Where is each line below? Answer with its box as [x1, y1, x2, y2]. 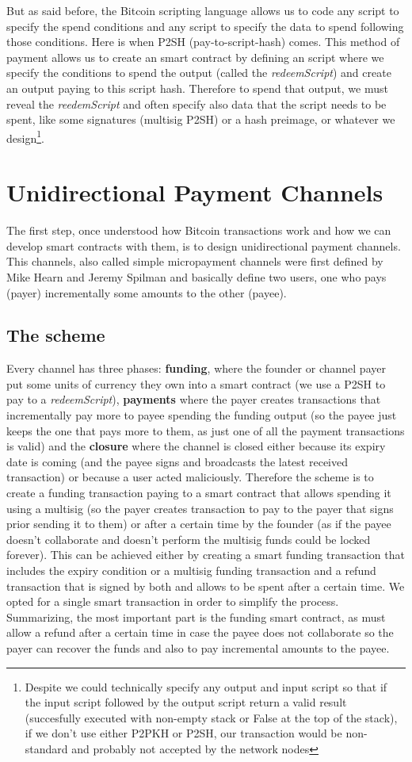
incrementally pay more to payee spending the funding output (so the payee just [6, 407, 397, 423]
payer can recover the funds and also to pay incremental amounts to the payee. [6, 639, 390, 656]
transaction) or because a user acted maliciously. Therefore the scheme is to [6, 469, 374, 485]
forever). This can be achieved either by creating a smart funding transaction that [6, 546, 405, 563]
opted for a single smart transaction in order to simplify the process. [6, 593, 339, 610]
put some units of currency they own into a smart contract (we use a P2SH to [6, 375, 386, 392]
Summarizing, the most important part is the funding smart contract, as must [6, 608, 386, 625]
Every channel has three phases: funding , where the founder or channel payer [6, 360, 386, 377]
